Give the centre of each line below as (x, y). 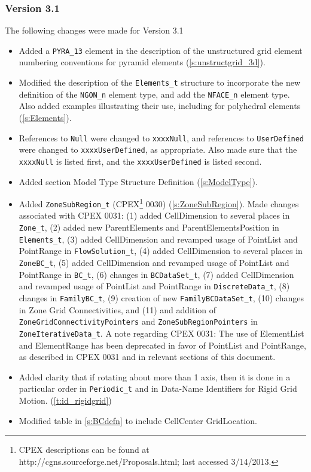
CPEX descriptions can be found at (84, 450)
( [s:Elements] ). (45, 117)
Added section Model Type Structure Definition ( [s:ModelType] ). (138, 181)
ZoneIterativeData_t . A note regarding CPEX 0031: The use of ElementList (161, 333)
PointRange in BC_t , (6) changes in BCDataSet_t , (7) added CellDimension (156, 274)
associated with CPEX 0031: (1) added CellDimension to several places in (154, 215)
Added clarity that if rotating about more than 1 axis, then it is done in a (155, 376)
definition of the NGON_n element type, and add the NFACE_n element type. (154, 94)
